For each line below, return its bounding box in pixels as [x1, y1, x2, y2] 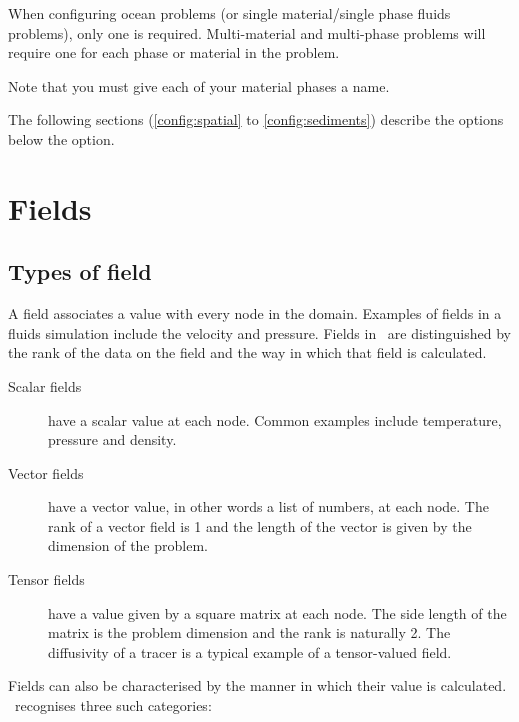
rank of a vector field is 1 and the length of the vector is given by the [48, 515, 472, 536]
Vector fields [8, 462, 84, 483]
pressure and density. [48, 429, 177, 450]
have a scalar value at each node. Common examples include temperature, [48, 409, 502, 430]
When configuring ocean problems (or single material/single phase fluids [8, 3, 451, 23]
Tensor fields [8, 569, 85, 590]
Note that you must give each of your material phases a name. [8, 75, 390, 96]
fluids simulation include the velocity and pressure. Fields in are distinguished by [8, 322, 511, 343]
